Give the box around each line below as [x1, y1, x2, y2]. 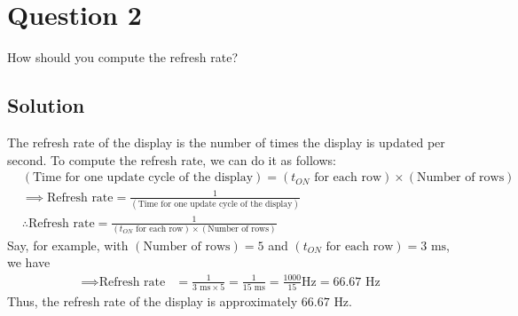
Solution [7, 91, 85, 119]
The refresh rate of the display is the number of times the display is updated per [7, 132, 445, 151]
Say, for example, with [7, 235, 129, 254]
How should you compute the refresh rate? [7, 48, 239, 67]
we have [7, 253, 51, 272]
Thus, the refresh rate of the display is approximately [7, 291, 298, 310]
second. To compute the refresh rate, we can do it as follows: [7, 150, 336, 169]
